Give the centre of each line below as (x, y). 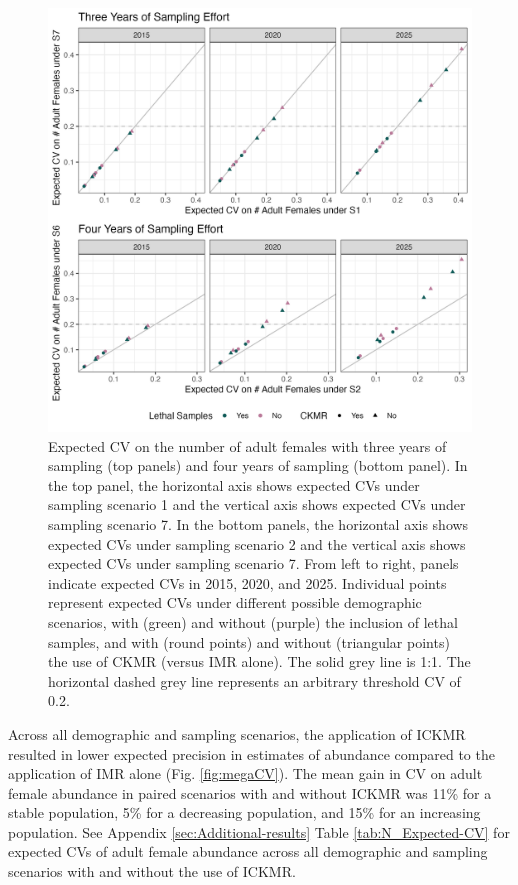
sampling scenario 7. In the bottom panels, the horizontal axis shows (258, 523)
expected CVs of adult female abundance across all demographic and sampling (248, 851)
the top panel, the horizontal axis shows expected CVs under (234, 484)
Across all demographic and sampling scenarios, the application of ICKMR (237, 733)
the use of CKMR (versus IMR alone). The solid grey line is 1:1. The (259, 661)
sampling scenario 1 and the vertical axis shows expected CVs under (257, 504)
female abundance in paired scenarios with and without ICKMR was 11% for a (250, 792)
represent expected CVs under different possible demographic (235, 602)
